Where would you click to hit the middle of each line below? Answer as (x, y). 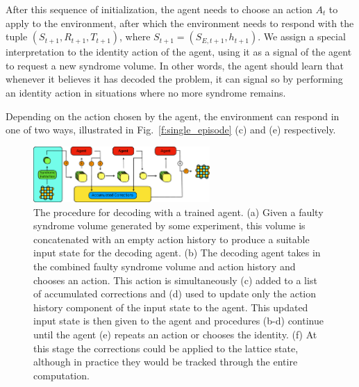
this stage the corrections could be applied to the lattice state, (166, 348)
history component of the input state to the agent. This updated (171, 307)
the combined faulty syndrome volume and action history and (165, 266)
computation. (61, 375)
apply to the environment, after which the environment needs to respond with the (180, 23)
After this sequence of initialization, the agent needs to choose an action (159, 9)
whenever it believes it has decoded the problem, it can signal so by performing (174, 79)
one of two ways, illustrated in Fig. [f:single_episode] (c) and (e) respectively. (171, 130)
